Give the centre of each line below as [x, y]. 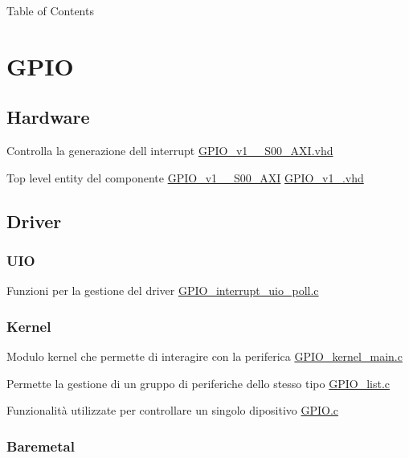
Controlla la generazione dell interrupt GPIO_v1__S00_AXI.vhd [170, 151]
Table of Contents [50, 10]
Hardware [48, 117]
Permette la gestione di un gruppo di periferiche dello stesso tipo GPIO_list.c [198, 383]
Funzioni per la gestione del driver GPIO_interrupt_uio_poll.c [163, 290]
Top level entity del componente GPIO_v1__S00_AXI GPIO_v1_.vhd [185, 177]
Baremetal [41, 446]
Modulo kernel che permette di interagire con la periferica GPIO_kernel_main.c [204, 356]
